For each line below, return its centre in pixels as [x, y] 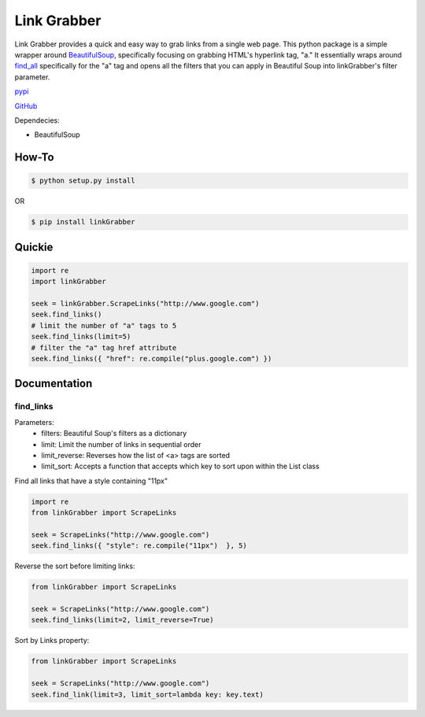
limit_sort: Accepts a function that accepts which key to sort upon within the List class [181, 466]
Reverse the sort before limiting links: [75, 566]
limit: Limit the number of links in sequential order [121, 444]
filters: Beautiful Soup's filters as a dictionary [114, 434]
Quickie [34, 247]
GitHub [26, 105]
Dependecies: [37, 120]
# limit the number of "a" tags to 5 [104, 325]
